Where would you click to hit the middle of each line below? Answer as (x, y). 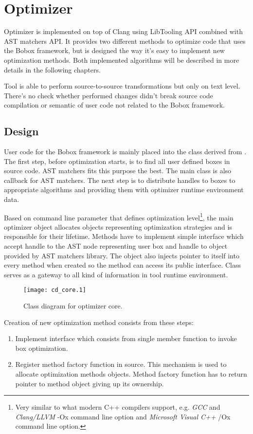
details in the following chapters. (52, 69)
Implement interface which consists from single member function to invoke (126, 338)
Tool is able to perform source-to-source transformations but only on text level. (122, 86)
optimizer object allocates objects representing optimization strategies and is (118, 226)
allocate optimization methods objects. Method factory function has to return (131, 374)
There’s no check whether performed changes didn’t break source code (108, 95)
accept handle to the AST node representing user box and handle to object (116, 246)
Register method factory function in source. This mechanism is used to (121, 364)
